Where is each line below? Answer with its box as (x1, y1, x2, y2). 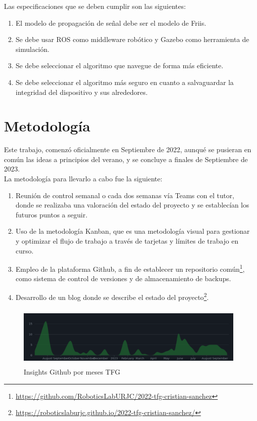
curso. (15, 245, 34, 255)
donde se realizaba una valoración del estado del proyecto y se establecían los (15, 200, 249, 210)
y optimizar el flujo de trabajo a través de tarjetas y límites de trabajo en (15, 236, 239, 246)
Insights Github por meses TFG (24, 367, 121, 377)
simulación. (15, 43, 49, 54)
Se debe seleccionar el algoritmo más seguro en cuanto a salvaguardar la (15, 77, 234, 87)
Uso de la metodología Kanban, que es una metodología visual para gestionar (15, 226, 250, 236)
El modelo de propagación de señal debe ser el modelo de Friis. (15, 17, 207, 28)
